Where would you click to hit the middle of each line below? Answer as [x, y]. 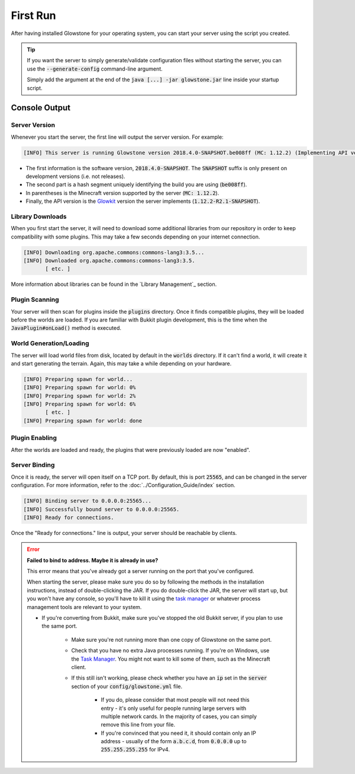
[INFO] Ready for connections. [69, 517]
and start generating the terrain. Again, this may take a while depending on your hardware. [121, 363]
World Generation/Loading [50, 343]
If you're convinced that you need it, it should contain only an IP [179, 733]
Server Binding [33, 465]
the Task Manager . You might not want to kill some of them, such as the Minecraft [171, 659]
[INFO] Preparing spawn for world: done [83, 421]
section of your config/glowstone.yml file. [127, 686]
